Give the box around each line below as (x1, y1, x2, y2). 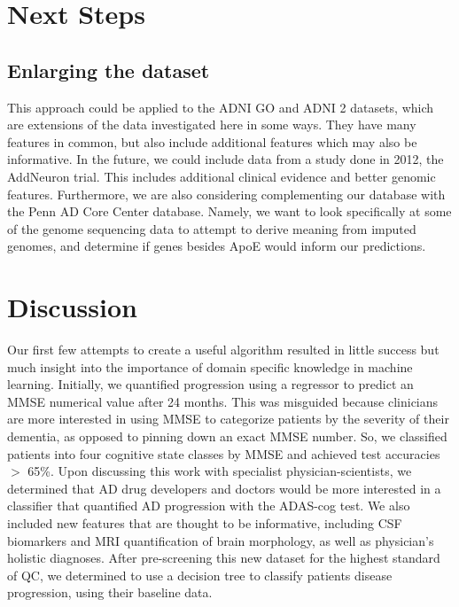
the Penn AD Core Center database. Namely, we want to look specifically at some (7, 202, 452, 221)
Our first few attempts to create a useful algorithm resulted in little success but (7, 340, 440, 359)
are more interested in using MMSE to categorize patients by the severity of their (7, 409, 449, 428)
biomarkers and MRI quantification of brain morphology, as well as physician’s (7, 531, 434, 549)
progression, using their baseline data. (7, 583, 213, 602)
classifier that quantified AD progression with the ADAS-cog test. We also (7, 496, 410, 515)
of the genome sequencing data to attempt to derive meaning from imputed (7, 219, 416, 237)
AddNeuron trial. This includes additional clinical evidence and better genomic (7, 167, 436, 185)
